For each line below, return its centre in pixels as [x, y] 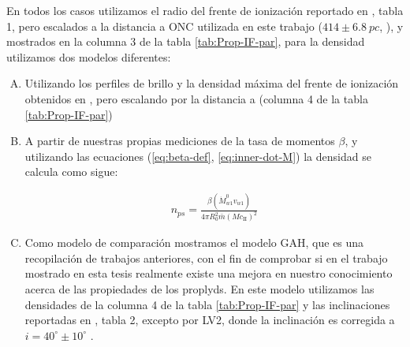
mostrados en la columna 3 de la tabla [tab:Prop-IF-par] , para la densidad [186, 41]
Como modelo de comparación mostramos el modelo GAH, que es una [194, 243]
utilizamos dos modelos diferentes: [89, 56]
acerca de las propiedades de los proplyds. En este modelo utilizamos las [199, 288]
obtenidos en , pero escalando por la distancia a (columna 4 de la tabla [196, 98]
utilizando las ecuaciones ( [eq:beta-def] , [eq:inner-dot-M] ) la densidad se [198, 156]
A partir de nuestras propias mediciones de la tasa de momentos [180, 141]
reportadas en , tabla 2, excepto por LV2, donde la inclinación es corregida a [210, 320]
